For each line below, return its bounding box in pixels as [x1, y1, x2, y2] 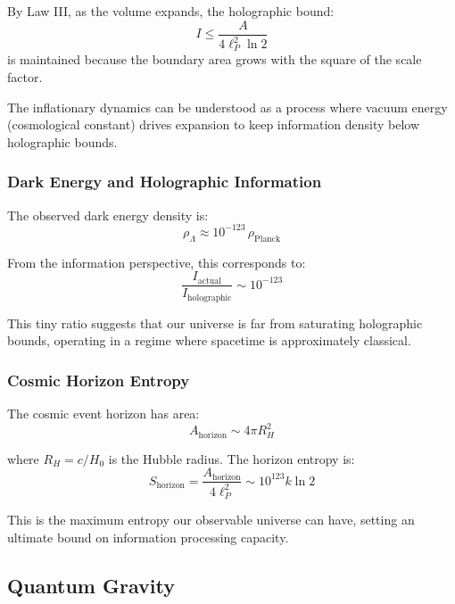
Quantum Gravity [7, 571, 175, 599]
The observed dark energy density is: [7, 205, 209, 224]
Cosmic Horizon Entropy [7, 368, 190, 391]
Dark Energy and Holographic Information [7, 170, 322, 193]
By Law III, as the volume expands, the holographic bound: [7, 2, 335, 20]
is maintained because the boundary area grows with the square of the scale [7, 50, 422, 69]
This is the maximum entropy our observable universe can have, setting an [7, 510, 415, 529]
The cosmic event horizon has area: [7, 404, 200, 423]
